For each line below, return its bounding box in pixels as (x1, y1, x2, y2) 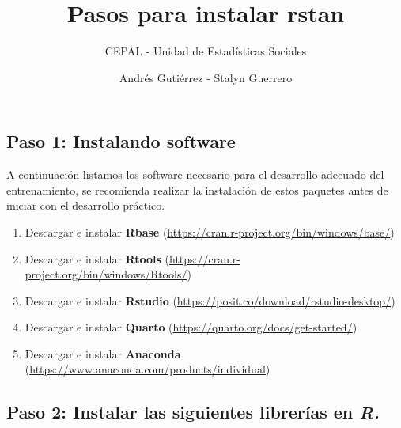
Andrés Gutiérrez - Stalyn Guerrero (119, 69, 293, 85)
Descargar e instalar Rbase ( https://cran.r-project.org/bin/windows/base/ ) (25, 223, 395, 240)
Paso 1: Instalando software (6, 129, 236, 153)
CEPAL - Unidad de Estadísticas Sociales (104, 43, 307, 59)
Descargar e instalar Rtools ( (25, 250, 170, 267)
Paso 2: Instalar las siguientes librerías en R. (6, 400, 380, 424)
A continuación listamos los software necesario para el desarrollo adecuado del (6, 166, 384, 183)
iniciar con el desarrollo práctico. (6, 197, 165, 214)
